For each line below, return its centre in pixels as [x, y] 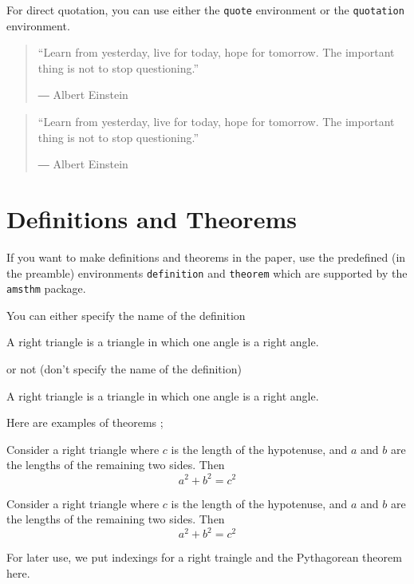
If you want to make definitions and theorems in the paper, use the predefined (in [206, 256]
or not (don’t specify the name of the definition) [124, 369]
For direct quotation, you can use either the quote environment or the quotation [205, 10]
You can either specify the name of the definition [126, 315]
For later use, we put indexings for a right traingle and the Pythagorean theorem [204, 557]
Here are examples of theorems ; [85, 422]
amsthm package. [46, 288]
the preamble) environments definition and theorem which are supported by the [207, 272]
